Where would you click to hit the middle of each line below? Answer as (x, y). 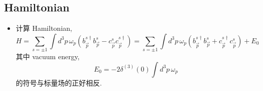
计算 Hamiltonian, (44, 28)
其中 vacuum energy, (48, 56)
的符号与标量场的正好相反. (59, 82)
